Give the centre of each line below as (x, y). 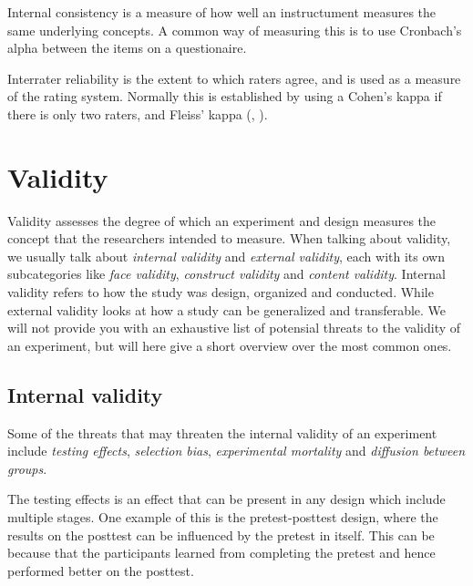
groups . (27, 468)
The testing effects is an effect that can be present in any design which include (226, 499)
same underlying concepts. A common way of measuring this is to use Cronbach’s (235, 30)
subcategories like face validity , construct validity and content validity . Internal (226, 274)
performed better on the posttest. (101, 570)
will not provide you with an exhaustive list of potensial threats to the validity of (234, 328)
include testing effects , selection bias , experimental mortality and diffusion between (236, 451)
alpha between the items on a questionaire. (127, 48)
